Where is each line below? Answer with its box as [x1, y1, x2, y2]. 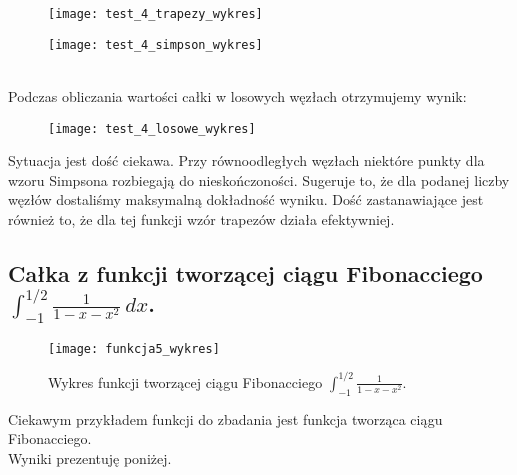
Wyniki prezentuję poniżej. [8, 447, 172, 468]
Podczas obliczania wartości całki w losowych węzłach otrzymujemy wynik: [8, 85, 467, 106]
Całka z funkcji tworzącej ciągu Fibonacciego [8, 257, 483, 288]
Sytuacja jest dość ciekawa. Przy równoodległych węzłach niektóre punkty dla [8, 150, 485, 171]
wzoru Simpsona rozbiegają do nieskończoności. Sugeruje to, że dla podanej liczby [8, 169, 510, 190]
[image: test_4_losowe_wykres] [48, 121, 256, 136]
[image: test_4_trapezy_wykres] [48, 7, 263, 21]
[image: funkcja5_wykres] [48, 341, 220, 356]
